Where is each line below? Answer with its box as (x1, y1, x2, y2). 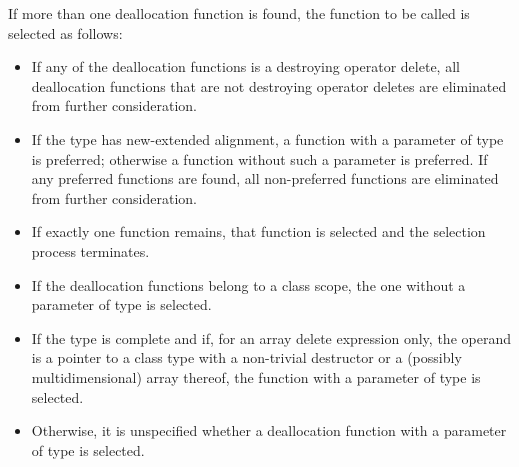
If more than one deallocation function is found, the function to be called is (8, 3, 470, 23)
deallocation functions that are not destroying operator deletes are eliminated (31, 75, 507, 96)
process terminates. (31, 240, 150, 261)
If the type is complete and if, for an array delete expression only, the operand (31, 327, 511, 348)
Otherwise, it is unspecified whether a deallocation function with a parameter (31, 420, 507, 441)
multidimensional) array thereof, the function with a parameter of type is (31, 366, 481, 387)
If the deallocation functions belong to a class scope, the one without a (31, 274, 466, 295)
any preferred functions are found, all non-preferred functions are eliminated (31, 168, 499, 189)
